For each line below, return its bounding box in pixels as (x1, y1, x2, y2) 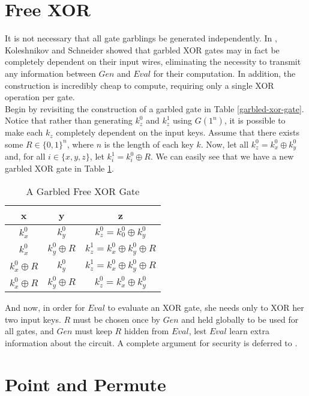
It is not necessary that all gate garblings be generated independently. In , (5, 32, 277, 44)
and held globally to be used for (181, 313, 299, 325)
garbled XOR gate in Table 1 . (5, 161, 114, 174)
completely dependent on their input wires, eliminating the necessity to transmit (5, 55, 301, 68)
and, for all (5, 150, 46, 163)
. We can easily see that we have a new (151, 150, 294, 163)
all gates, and (5, 325, 54, 337)
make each (5, 126, 43, 139)
